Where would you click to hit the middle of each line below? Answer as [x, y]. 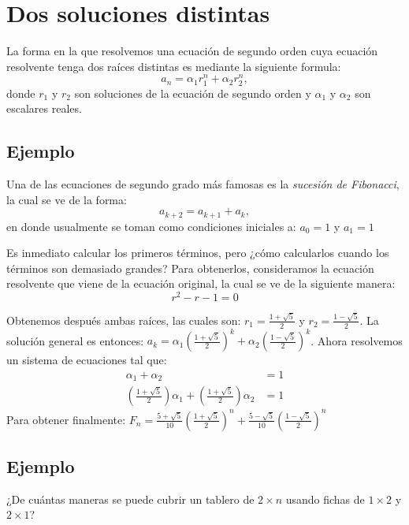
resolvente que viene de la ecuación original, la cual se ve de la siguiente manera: [201, 283]
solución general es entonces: [75, 340]
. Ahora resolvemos [357, 340]
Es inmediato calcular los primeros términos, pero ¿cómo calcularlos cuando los [198, 253]
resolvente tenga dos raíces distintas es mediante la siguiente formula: [174, 66]
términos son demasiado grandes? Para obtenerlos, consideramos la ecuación [190, 268]
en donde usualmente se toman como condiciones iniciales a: [151, 226]
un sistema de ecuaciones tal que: [87, 360]
